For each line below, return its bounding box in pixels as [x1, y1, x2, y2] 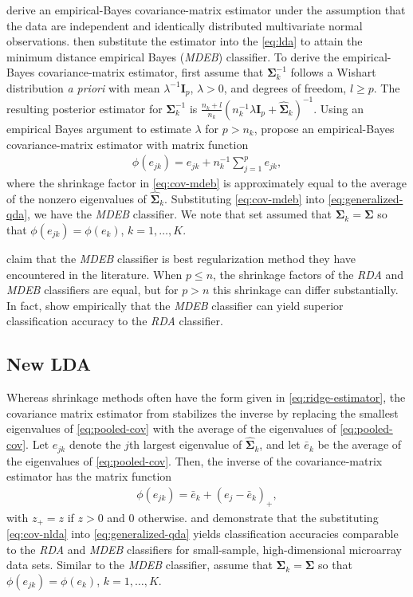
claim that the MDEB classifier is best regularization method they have [6, 249, 356, 266]
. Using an [313, 100, 364, 116]
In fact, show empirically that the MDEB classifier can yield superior [6, 297, 344, 313]
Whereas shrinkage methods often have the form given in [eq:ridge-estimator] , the [6, 389, 406, 406]
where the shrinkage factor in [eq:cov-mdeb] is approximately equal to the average [6, 174, 407, 190]
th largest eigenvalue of [128, 436, 242, 453]
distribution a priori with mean [6, 79, 160, 96]
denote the [69, 436, 121, 453]
